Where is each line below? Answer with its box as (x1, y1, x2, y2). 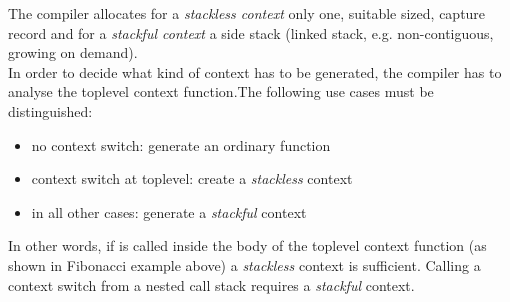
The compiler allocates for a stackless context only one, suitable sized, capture (8, 3, 486, 23)
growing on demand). (8, 42, 138, 63)
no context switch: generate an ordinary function (31, 134, 331, 155)
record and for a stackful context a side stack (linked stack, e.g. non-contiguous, (8, 22, 494, 43)
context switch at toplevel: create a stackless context (31, 168, 353, 189)
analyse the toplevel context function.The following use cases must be (8, 81, 434, 102)
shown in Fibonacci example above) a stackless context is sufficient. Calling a (8, 254, 481, 275)
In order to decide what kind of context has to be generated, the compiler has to (8, 61, 502, 82)
